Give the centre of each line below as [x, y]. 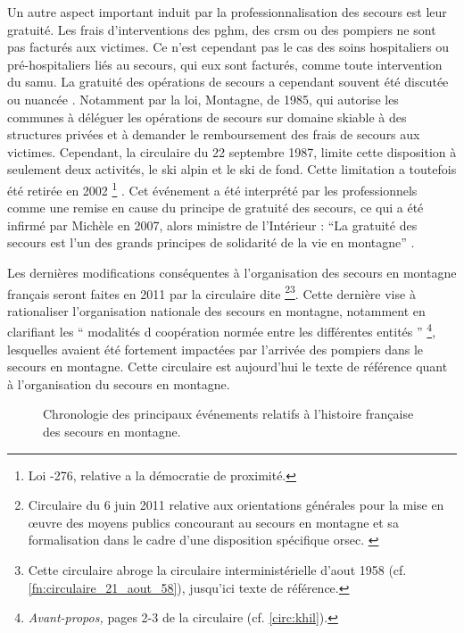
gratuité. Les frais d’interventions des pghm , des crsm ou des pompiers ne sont [222, 29]
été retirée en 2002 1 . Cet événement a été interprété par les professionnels [212, 188]
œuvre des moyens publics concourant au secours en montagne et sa [213, 522]
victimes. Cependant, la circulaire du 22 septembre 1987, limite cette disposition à [232, 151]
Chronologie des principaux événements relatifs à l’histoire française [228, 414]
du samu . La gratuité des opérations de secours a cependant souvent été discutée [228, 82]
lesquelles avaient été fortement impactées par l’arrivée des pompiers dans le [215, 349]
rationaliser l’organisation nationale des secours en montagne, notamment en [216, 310]
